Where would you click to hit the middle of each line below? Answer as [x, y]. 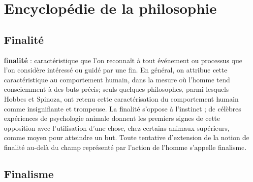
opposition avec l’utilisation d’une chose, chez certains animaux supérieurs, [117, 127]
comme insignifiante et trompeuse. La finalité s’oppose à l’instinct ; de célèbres [123, 108]
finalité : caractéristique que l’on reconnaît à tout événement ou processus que [123, 60]
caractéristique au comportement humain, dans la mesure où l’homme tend [117, 79]
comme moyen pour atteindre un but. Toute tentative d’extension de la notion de [127, 137]
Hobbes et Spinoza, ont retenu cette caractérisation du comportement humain [121, 98]
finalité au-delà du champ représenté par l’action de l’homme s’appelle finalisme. [125, 147]
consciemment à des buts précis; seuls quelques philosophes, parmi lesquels [116, 89]
